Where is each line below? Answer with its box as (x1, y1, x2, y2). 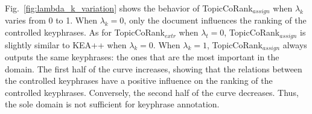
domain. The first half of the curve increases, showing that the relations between (5, 62, 302, 75)
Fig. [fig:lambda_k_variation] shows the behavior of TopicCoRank (5, 2, 253, 14)
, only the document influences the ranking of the (124, 14, 307, 27)
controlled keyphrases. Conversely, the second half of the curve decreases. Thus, (5, 86, 299, 98)
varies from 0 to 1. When (5, 14, 97, 27)
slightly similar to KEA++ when (5, 38, 127, 51)
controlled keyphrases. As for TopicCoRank (5, 26, 165, 39)
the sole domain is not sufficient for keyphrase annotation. (5, 98, 220, 110)
